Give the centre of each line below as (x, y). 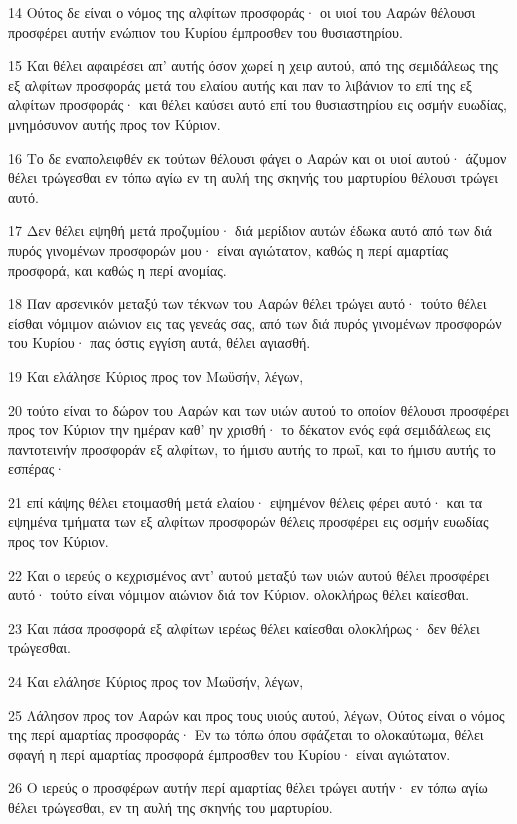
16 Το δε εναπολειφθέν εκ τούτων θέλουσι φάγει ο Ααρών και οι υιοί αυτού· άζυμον (257, 157)
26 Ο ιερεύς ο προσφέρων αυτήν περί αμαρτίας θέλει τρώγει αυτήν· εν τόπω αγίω (248, 787)
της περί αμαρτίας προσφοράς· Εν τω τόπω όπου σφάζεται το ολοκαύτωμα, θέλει (246, 734)
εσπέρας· (37, 468)
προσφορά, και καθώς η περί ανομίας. (117, 269)
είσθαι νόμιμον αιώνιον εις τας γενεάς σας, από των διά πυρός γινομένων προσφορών (255, 322)
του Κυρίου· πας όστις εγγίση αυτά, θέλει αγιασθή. (159, 342)
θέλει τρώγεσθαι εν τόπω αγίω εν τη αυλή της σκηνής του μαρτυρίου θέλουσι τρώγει (253, 177)
